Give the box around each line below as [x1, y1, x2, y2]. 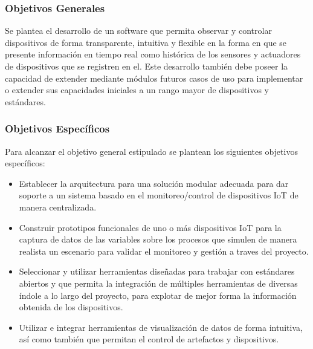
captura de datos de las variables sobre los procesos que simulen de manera [19, 233, 297, 246]
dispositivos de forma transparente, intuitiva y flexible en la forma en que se [5, 36, 287, 48]
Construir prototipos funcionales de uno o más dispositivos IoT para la [19, 221, 282, 233]
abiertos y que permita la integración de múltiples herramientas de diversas [19, 276, 298, 289]
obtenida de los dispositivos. [19, 301, 123, 313]
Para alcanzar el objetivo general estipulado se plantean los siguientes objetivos [5, 145, 298, 157]
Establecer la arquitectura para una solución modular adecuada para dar [19, 177, 289, 189]
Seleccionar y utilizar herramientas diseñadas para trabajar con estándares [19, 265, 295, 278]
